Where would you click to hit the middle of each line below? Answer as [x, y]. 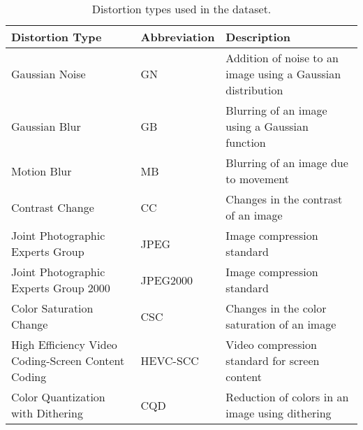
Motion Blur [42, 171]
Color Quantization [58, 397]
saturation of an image [281, 324]
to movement [257, 179]
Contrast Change [53, 207]
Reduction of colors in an [287, 397]
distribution [254, 90]
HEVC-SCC [170, 360]
